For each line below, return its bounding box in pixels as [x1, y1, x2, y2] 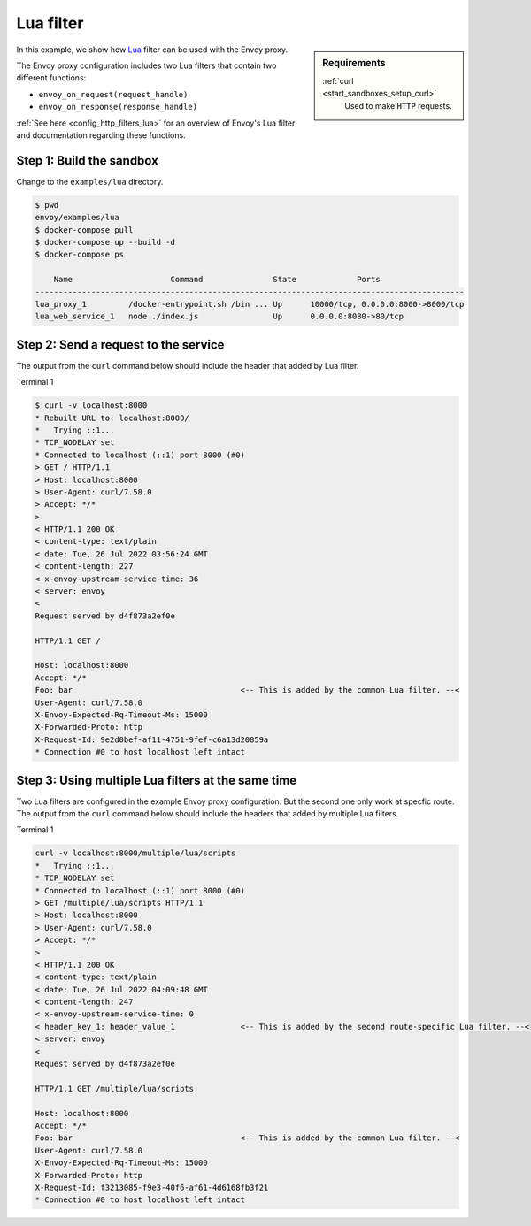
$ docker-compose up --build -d [35, 237, 176, 247]
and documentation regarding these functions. [16, 129, 186, 141]
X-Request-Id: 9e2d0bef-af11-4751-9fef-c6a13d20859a [35, 734, 269, 745]
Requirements [322, 57, 386, 69]
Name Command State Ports [53, 274, 381, 285]
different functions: [16, 73, 87, 83]
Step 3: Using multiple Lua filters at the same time [16, 772, 297, 787]
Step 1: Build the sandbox [16, 153, 158, 168]
